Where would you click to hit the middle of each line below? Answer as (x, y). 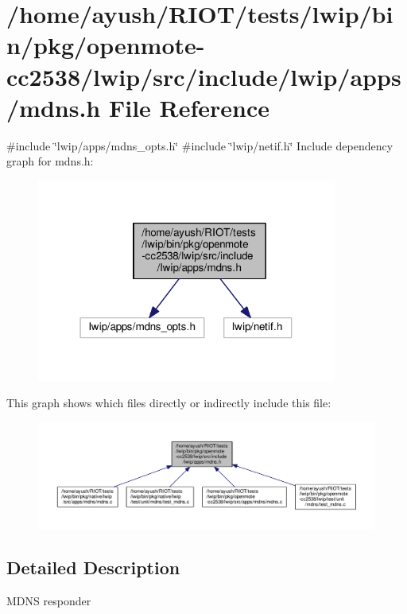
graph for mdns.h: (50, 161)
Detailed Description (93, 567)
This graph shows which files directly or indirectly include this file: (169, 403)
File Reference (189, 107)
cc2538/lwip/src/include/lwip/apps (204, 76)
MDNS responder (49, 601)
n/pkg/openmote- (106, 45)
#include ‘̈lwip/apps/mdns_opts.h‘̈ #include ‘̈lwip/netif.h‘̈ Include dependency (200, 145)
